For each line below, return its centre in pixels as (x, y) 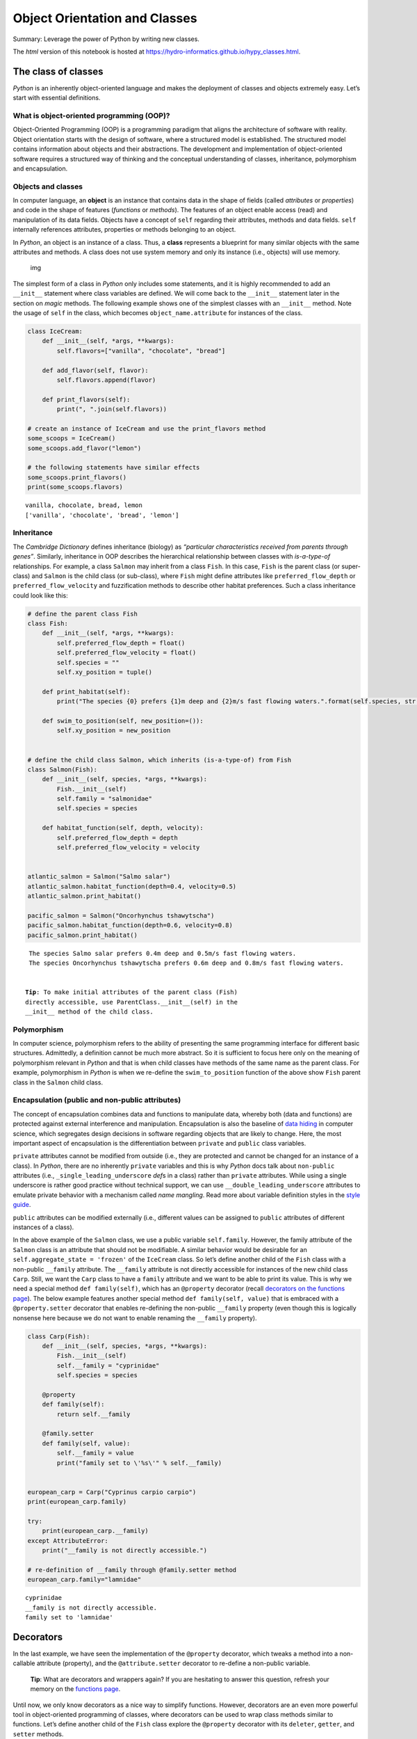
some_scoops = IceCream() (72, 439)
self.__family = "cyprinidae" (108, 1365)
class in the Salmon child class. (58, 1082)
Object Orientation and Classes (105, 18)
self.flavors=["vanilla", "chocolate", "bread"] (141, 351)
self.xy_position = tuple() (105, 672)
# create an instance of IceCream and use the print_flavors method (147, 428)
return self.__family (93, 1414)
